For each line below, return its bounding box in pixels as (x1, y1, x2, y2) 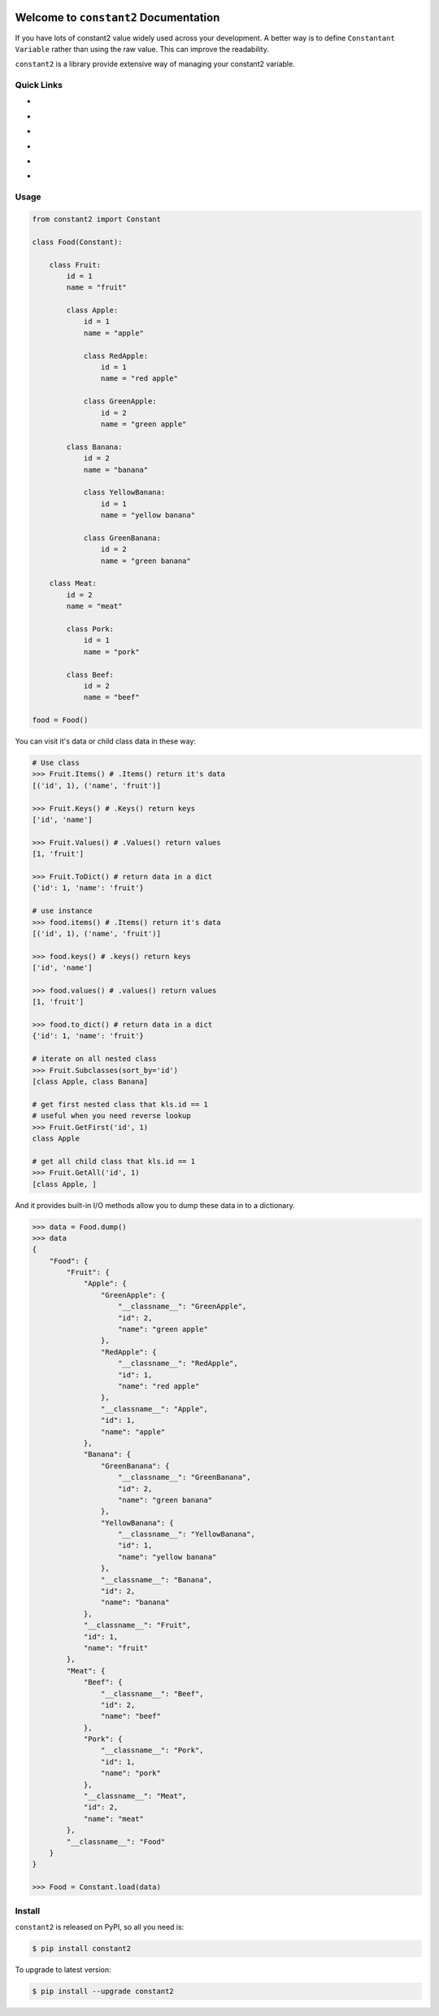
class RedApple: (83, 351, 149, 360)
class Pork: (66, 625, 114, 634)
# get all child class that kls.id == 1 (32, 1156, 195, 1166)
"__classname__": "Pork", (100, 1746, 204, 1755)
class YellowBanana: (83, 488, 166, 497)
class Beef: (66, 670, 114, 679)
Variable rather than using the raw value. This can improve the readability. (15, 44, 270, 54)
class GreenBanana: (83, 533, 162, 543)
